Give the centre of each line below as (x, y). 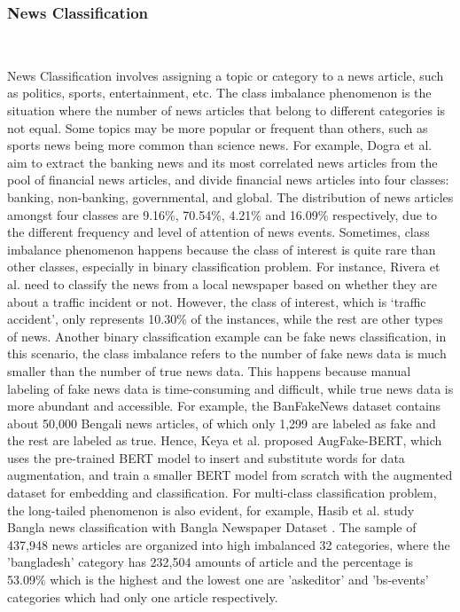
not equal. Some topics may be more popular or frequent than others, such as (218, 127)
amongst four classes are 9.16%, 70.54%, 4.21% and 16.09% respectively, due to (222, 214)
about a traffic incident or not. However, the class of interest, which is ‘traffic (217, 301)
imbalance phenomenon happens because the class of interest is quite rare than (222, 249)
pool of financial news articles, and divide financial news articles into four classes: (228, 180)
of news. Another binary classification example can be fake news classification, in (227, 336)
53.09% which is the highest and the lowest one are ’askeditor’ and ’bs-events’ (218, 580)
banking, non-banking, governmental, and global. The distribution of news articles (230, 196)
